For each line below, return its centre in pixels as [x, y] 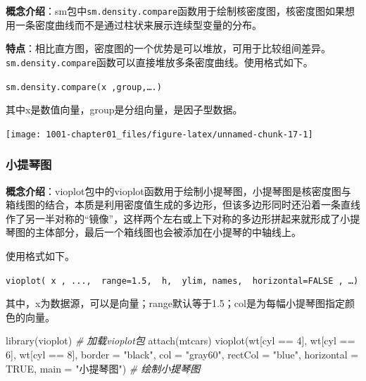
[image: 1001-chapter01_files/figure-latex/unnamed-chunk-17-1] [159, 134]
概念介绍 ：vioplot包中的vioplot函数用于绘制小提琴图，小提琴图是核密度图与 [178, 190]
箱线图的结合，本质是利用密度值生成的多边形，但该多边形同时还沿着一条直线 [183, 205]
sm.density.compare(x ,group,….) [84, 87]
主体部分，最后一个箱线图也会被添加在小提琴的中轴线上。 [168, 232]
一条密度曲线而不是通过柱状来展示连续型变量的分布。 [138, 24]
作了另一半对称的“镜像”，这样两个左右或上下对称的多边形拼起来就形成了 [173, 218]
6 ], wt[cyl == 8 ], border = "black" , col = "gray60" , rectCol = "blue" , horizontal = [182, 355]
